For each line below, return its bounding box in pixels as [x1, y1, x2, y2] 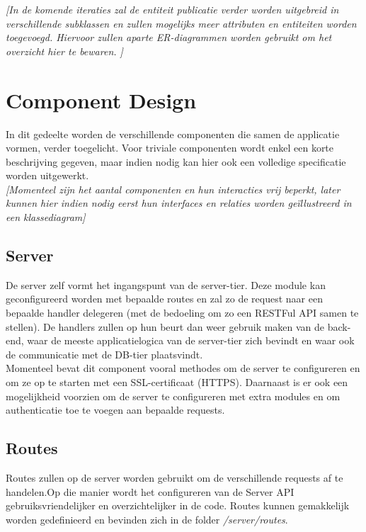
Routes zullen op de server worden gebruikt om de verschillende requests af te [6, 470, 343, 485]
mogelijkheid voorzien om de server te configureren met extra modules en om [6, 388, 341, 403]
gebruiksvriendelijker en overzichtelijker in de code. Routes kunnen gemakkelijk [6, 498, 350, 513]
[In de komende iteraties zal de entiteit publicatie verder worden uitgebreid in [6, 2, 339, 16]
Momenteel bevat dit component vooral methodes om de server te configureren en [6, 361, 360, 375]
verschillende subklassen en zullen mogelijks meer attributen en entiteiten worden [6, 16, 357, 30]
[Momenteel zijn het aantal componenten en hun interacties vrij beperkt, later [6, 181, 341, 196]
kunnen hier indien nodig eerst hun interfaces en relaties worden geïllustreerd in [6, 196, 352, 210]
